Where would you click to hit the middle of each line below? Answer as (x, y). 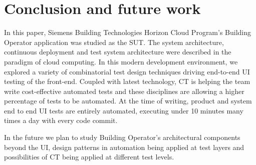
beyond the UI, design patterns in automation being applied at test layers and (124, 147)
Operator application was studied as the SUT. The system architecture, (114, 42)
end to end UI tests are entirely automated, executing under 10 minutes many (124, 110)
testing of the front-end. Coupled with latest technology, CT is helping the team (127, 81)
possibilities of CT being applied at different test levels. (89, 157)
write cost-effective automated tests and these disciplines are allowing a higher (124, 91)
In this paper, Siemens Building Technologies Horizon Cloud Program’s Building (128, 32)
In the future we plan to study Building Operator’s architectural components (122, 137)
